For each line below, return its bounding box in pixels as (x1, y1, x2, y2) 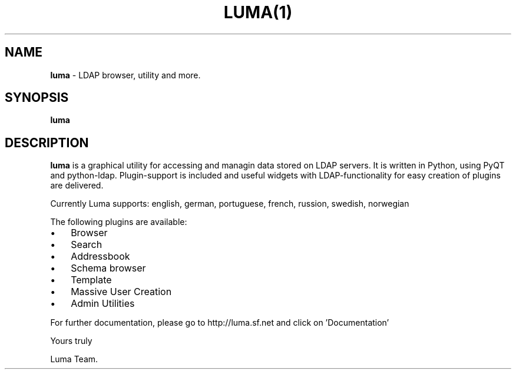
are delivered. (50, 180, 104, 191)
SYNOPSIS (5, 90, 69, 105)
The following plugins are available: (50, 217, 187, 227)
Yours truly (50, 336, 92, 346)
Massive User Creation (71, 286, 172, 298)
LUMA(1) (223, 2, 293, 22)
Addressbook (71, 250, 130, 263)
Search (71, 239, 102, 251)
